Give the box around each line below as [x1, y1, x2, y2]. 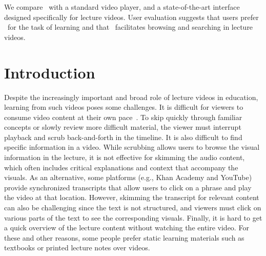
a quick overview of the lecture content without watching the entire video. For [4, 222, 249, 233]
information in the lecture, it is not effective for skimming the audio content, [4, 152, 245, 163]
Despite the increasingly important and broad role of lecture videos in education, [4, 91, 258, 102]
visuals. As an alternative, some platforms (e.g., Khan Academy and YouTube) [4, 172, 252, 183]
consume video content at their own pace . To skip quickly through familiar [4, 111, 242, 122]
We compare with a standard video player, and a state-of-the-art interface [4, 2, 240, 12]
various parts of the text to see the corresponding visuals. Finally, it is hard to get [4, 212, 262, 223]
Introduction [4, 62, 95, 83]
